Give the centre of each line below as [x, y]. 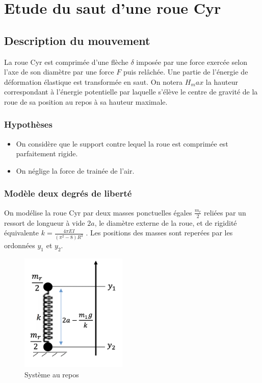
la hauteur [222, 81]
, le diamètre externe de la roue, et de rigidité [166, 222]
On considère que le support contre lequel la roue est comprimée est [122, 143]
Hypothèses [28, 124]
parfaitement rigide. [47, 153]
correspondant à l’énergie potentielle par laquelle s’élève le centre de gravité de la [131, 92]
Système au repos [52, 374]
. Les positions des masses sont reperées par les [159, 233]
